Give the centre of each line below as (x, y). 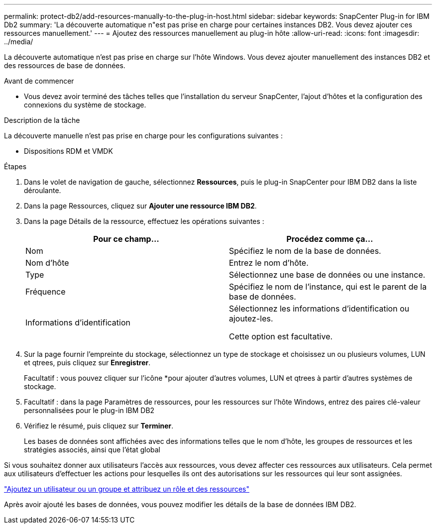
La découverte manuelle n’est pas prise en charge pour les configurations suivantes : (143, 136)
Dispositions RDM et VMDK (68, 151)
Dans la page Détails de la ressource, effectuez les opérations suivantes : (144, 221)
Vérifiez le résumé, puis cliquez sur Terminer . (99, 426)
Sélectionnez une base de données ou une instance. (327, 275)
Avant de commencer (39, 81)
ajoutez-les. (251, 318)
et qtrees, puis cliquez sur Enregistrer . (87, 363)
